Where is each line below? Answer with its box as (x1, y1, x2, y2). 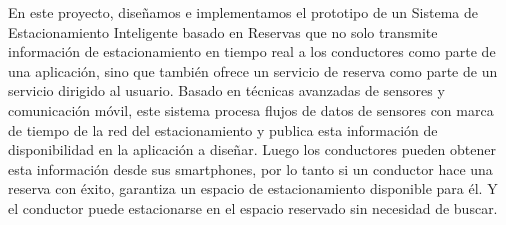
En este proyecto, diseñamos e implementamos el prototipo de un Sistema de (8, 2, 478, 22)
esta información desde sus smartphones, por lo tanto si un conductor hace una (8, 158, 493, 179)
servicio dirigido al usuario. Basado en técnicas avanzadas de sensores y (8, 80, 445, 101)
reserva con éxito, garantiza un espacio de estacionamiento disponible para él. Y (8, 178, 498, 199)
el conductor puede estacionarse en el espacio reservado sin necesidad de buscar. (8, 197, 498, 218)
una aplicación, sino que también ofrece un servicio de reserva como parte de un (8, 60, 498, 81)
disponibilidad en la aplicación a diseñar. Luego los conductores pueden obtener (8, 139, 496, 160)
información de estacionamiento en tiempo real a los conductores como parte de (8, 41, 496, 62)
